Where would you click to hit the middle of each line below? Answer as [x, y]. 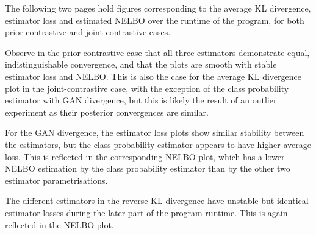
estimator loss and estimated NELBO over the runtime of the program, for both [155, 20]
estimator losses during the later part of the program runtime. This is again [146, 212]
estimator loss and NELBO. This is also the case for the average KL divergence [153, 76]
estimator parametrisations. [56, 180]
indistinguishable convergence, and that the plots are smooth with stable [141, 64]
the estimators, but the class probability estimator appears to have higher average [158, 144]
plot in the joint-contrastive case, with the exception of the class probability [147, 88]
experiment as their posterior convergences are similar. [107, 112]
